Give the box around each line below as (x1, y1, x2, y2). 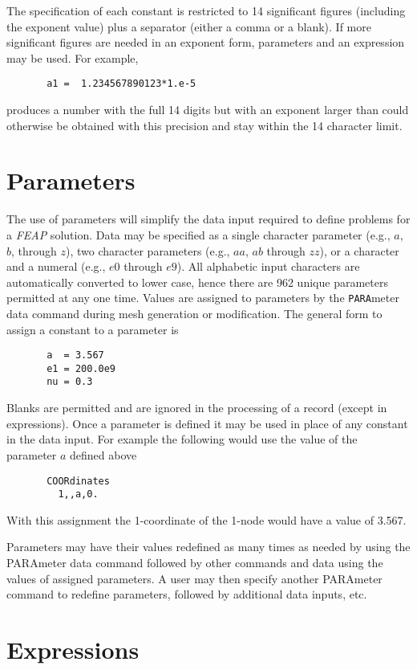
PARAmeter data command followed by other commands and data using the (6, 554, 383, 570)
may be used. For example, (6, 49, 139, 66)
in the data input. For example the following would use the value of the (6, 431, 358, 447)
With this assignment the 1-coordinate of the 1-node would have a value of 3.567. (6, 511, 407, 528)
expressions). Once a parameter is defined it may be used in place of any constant (6, 415, 408, 431)
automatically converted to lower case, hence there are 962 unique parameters (6, 273, 388, 290)
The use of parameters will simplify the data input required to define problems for (6, 210, 411, 227)
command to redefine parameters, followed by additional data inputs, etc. (6, 586, 367, 603)
